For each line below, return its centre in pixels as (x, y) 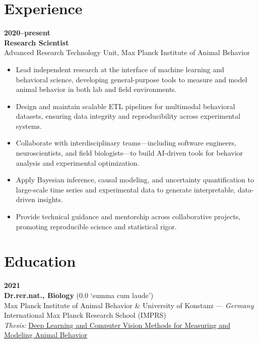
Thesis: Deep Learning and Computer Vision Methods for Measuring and (117, 325)
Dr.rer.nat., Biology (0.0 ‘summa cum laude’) (79, 295)
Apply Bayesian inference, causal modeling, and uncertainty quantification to (135, 180)
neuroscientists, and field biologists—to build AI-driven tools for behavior (130, 153)
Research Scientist (37, 42)
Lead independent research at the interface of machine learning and (120, 69)
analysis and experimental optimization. (78, 162)
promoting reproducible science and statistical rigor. (96, 226)
